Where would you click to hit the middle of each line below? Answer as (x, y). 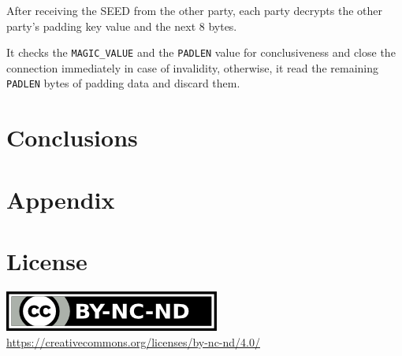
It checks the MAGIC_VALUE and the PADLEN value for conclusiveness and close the (201, 52)
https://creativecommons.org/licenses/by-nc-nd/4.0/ (133, 341)
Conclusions (72, 137)
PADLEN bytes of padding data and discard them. (123, 83)
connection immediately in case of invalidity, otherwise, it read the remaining (192, 67)
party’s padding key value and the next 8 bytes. (122, 26)
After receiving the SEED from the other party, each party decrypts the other (194, 10)
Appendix (61, 199)
